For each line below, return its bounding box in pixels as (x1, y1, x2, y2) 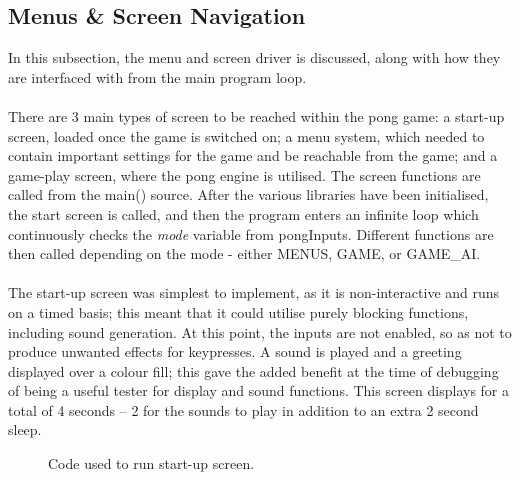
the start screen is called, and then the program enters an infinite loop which (8, 203, 479, 224)
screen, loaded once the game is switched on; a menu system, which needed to (8, 125, 485, 146)
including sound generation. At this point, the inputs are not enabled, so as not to (8, 321, 512, 342)
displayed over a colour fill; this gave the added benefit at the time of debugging (8, 360, 499, 381)
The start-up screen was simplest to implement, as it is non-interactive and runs (8, 282, 500, 303)
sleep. (8, 419, 42, 440)
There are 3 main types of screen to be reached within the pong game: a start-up (8, 105, 505, 126)
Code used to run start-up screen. (48, 453, 255, 474)
